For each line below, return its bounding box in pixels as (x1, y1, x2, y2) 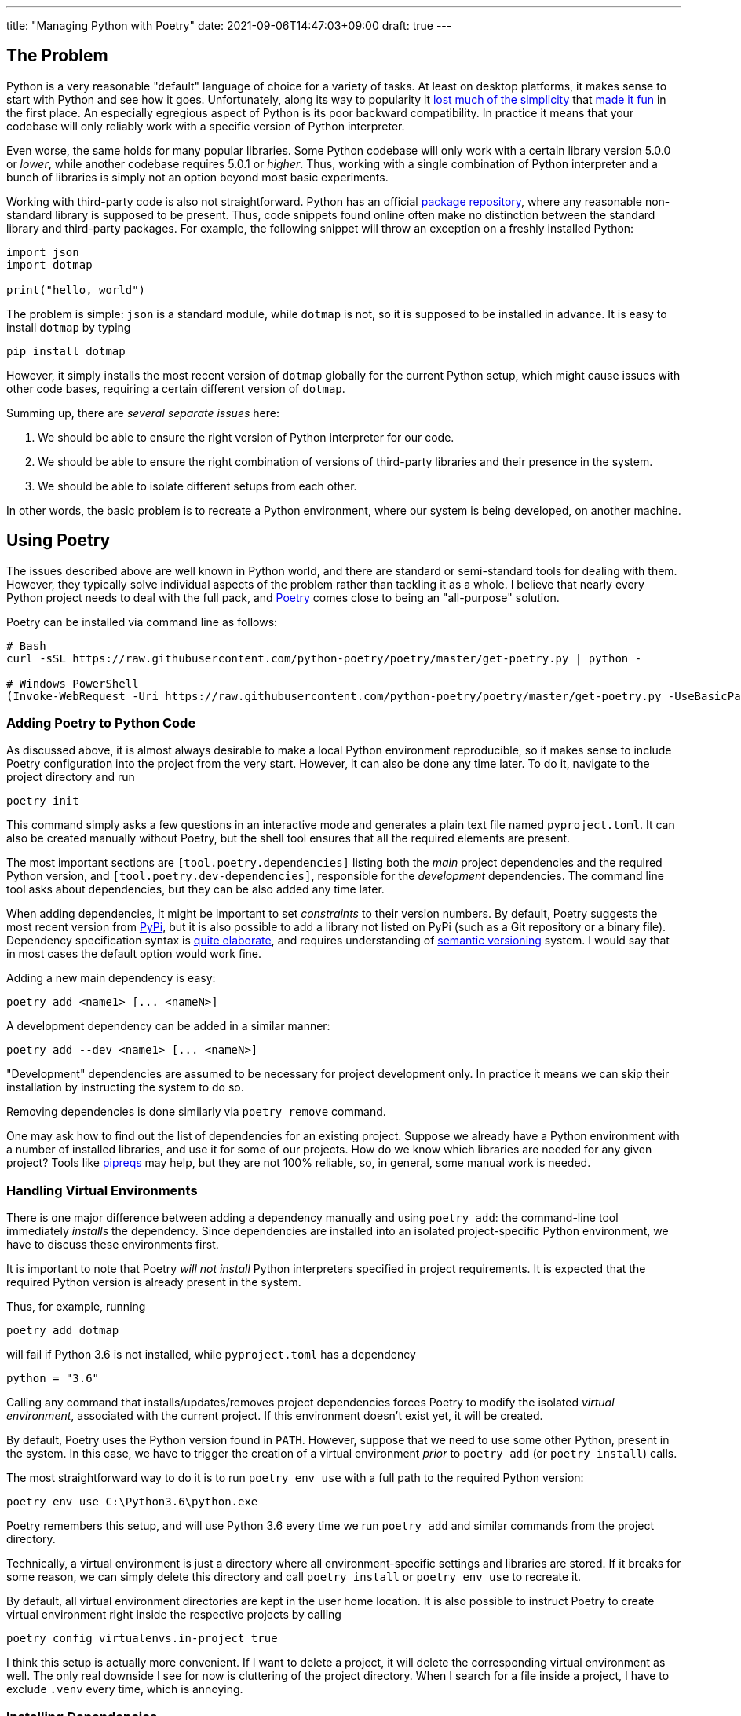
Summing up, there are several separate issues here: (6, 405, 279, 420)
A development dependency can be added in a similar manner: (6, 1019, 330, 1033)
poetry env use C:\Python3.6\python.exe (6, 1495, 258, 1509)
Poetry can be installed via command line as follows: (6, 614, 278, 629)
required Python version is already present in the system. (6, 1275, 301, 1289)
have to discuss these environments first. (6, 1237, 219, 1252)
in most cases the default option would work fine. (6, 947, 262, 961)
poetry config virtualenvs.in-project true (6, 1632, 278, 1645)
